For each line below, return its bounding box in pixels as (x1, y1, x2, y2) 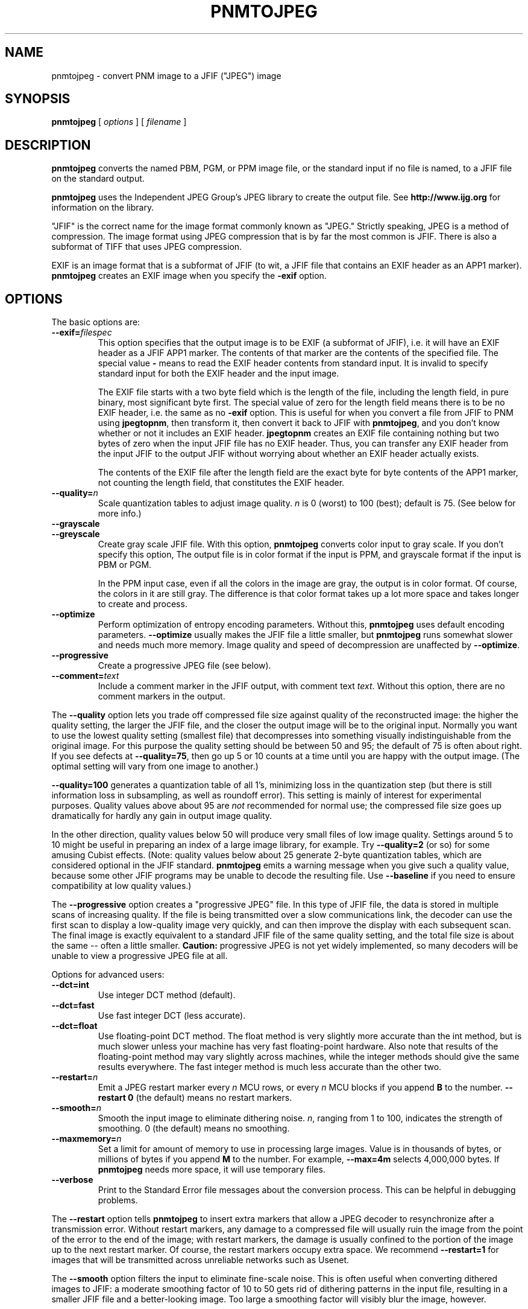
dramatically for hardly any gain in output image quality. (51, 811, 272, 821)
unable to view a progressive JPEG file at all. (51, 951, 228, 961)
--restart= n (51, 1072, 98, 1083)
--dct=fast (51, 1000, 95, 1011)
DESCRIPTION (5, 137, 91, 153)
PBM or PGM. (98, 559, 152, 570)
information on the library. (51, 202, 154, 213)
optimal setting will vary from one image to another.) (51, 761, 259, 772)
